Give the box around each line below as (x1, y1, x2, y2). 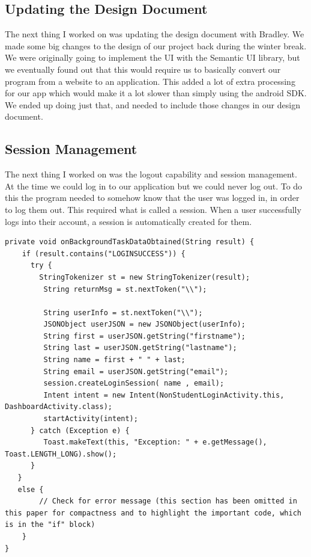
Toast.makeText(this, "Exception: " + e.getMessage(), (43, 438, 267, 447)
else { (17, 485, 44, 494)
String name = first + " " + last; (43, 355, 186, 365)
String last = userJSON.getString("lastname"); (43, 343, 237, 352)
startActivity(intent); (43, 414, 138, 423)
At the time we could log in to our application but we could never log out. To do (5, 179, 303, 192)
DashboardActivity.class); (5, 402, 112, 411)
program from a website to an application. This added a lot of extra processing (5, 75, 295, 87)
